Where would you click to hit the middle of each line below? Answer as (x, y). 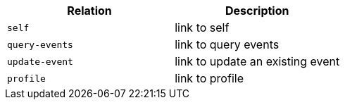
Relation (89, 11)
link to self (202, 27)
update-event (40, 61)
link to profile (209, 78)
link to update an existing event (257, 61)
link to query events (227, 44)
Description (257, 11)
